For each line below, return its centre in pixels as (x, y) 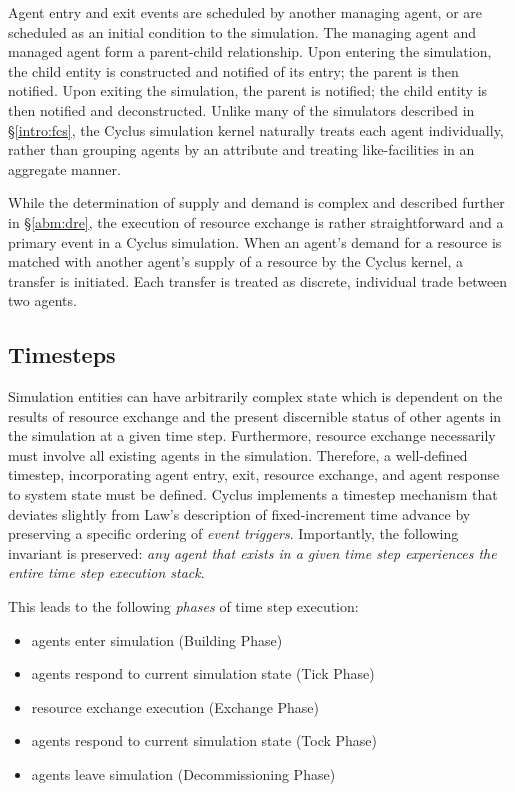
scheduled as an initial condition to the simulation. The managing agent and (242, 31)
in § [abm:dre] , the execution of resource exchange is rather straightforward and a (256, 221)
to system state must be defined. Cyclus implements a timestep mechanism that (253, 494)
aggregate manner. (64, 168)
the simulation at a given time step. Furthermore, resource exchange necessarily (252, 435)
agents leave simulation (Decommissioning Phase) (183, 774)
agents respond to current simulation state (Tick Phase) (203, 673)
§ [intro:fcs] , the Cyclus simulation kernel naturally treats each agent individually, (256, 129)
